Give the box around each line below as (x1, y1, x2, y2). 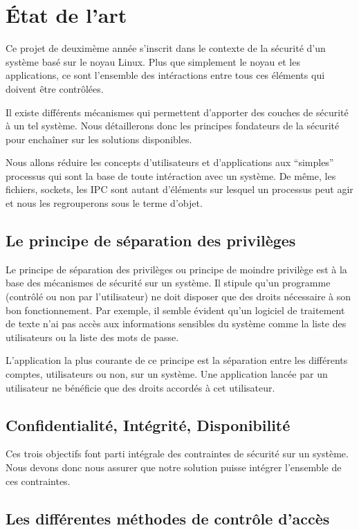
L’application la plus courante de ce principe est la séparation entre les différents (6, 353, 348, 367)
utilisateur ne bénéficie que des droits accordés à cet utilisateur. (6, 380, 275, 394)
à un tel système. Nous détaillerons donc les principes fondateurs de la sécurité (6, 118, 340, 133)
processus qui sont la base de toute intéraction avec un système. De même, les (6, 168, 336, 183)
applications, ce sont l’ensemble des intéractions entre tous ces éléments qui (6, 68, 325, 82)
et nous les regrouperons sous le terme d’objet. (6, 196, 203, 210)
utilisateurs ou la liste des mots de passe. (6, 329, 179, 344)
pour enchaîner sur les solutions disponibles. (6, 131, 192, 146)
